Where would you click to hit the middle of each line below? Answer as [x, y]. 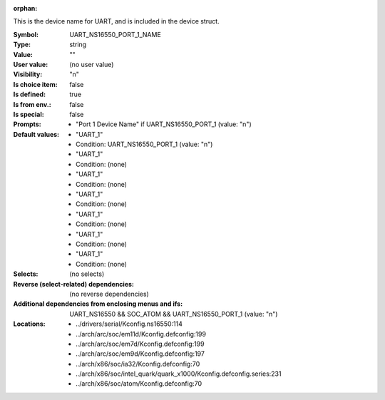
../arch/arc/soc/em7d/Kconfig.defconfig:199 [140, 344]
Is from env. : [32, 104]
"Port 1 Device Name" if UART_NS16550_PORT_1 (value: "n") [164, 124]
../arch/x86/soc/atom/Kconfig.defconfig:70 [139, 384]
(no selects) [87, 274]
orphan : [25, 8]
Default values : [36, 134]
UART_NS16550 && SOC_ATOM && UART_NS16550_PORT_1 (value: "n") [174, 314]
